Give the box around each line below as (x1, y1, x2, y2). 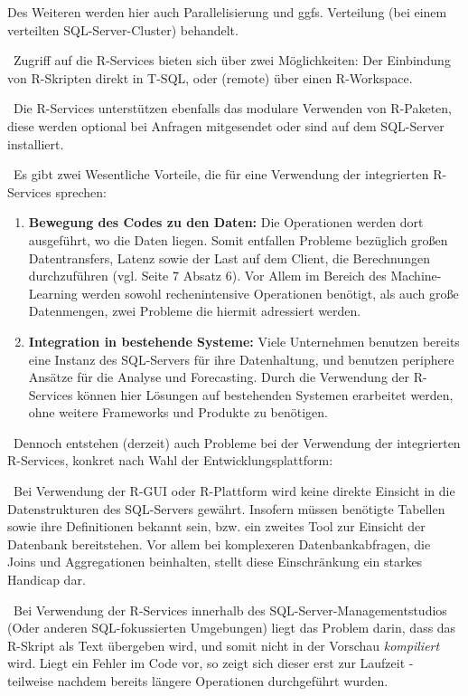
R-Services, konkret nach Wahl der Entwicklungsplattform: (7, 451, 333, 470)
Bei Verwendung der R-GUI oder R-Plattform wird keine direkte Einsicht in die (13, 481, 455, 501)
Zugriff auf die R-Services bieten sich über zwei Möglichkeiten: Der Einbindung (13, 51, 451, 70)
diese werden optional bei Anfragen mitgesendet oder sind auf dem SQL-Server (7, 116, 445, 135)
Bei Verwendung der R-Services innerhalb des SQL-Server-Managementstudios (13, 600, 447, 619)
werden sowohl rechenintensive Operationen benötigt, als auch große (81, 283, 459, 302)
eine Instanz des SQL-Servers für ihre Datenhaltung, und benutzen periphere (28, 349, 454, 368)
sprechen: (55, 182, 107, 201)
